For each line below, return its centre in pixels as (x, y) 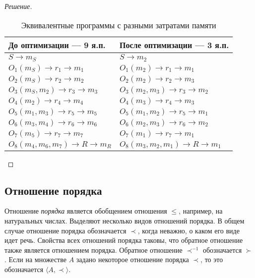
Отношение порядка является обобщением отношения (86, 211)
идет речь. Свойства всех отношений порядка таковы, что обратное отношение (124, 240)
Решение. (18, 6)
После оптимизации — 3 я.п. (174, 45)
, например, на (201, 211)
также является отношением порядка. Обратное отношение (94, 250)
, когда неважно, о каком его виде (189, 230)
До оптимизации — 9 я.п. (57, 45)
